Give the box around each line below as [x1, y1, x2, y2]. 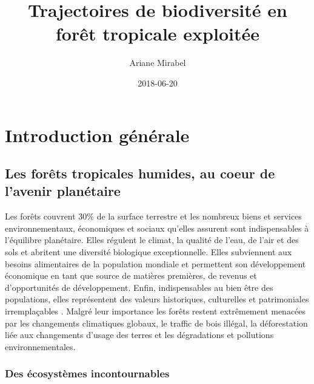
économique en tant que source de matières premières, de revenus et [5, 269, 257, 282]
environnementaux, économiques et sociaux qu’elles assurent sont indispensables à [5, 221, 309, 234]
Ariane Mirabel [129, 56, 186, 69]
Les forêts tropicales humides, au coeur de [5, 164, 275, 183]
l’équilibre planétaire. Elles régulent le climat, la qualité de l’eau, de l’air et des [5, 233, 299, 246]
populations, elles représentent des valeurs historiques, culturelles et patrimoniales [5, 293, 309, 305]
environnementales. [5, 340, 76, 353]
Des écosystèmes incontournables [5, 366, 170, 381]
